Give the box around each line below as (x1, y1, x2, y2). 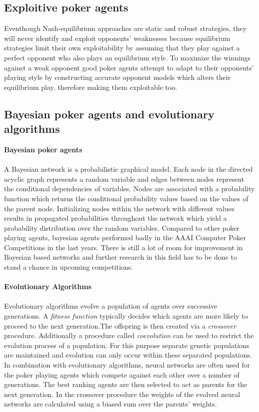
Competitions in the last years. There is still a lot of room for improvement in (4, 242, 243, 252)
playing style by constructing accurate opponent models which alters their (4, 72, 231, 82)
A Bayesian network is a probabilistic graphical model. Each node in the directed (4, 164, 253, 174)
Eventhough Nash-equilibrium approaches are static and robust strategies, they (4, 23, 247, 33)
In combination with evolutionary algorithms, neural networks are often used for (4, 360, 250, 370)
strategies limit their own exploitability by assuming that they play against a (4, 42, 240, 53)
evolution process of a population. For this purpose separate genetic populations (4, 340, 249, 350)
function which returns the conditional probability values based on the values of (4, 193, 248, 203)
